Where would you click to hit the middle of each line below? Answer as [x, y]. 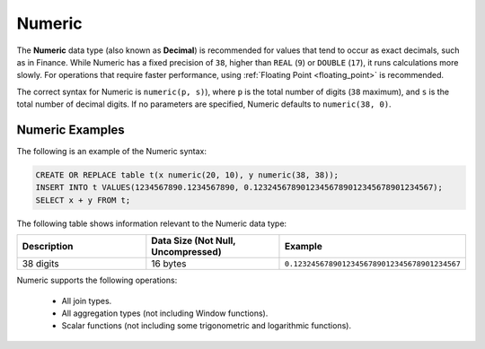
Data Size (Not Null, [194, 240]
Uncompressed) [186, 252]
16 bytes [169, 264]
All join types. [87, 301]
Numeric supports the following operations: [97, 280]
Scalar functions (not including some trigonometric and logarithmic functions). [207, 326]
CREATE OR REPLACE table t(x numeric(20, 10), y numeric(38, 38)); [187, 175]
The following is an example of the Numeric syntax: [111, 152]
